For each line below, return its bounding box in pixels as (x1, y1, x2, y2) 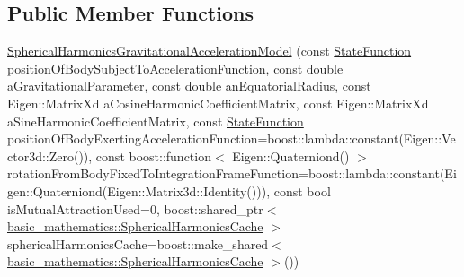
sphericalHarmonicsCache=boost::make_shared (7, 234, 269, 253)
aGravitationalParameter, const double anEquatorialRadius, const (7, 76, 371, 95)
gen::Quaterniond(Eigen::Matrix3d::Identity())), (7, 181, 271, 200)
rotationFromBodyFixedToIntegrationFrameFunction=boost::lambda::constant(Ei (7, 164, 457, 183)
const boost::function (95, 146, 211, 165)
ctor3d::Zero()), (7, 146, 93, 165)
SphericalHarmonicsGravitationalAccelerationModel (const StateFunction (7, 41, 412, 60)
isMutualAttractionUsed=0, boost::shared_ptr (7, 199, 263, 218)
